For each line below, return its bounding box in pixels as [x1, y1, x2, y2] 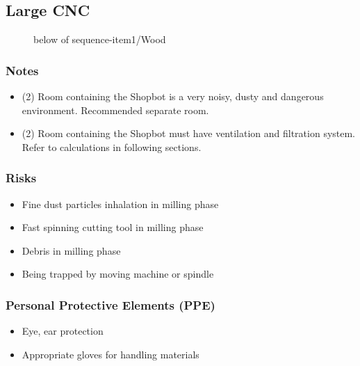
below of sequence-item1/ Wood [33, 32, 166, 47]
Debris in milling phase [22, 243, 121, 257]
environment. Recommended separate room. [22, 102, 209, 117]
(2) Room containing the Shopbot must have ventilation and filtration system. [22, 126, 356, 141]
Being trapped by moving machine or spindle [22, 266, 214, 281]
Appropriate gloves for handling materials [22, 347, 199, 361]
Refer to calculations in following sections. [22, 139, 202, 154]
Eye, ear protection [22, 324, 104, 338]
